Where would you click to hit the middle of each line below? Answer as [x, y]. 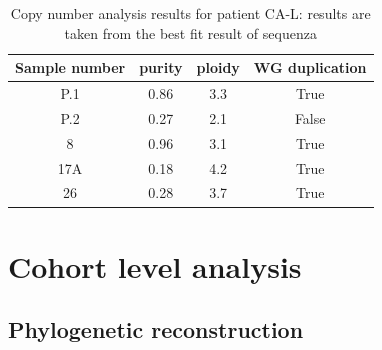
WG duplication [310, 67]
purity [161, 67]
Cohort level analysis [155, 265]
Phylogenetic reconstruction [156, 329]
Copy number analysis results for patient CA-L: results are [190, 13]
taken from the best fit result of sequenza [190, 32]
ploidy [218, 67]
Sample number [70, 67]
